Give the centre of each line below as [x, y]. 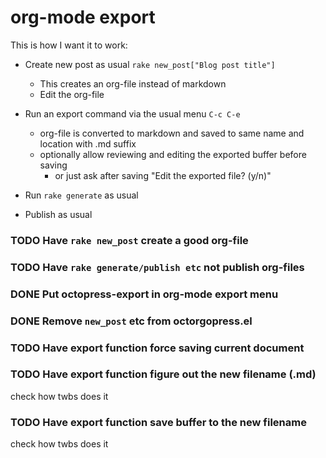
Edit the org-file [72, 94]
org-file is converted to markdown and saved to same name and [172, 133]
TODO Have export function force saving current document [157, 348]
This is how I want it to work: [69, 45]
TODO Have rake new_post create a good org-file [129, 240]
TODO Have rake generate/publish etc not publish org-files [157, 267]
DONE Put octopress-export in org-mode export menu [144, 294]
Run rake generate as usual [81, 195]
